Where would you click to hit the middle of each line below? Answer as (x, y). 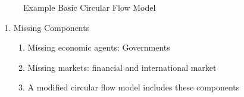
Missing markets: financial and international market (122, 67)
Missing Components (51, 27)
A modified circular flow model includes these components (134, 87)
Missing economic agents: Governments (99, 47)
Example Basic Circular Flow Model (90, 7)
